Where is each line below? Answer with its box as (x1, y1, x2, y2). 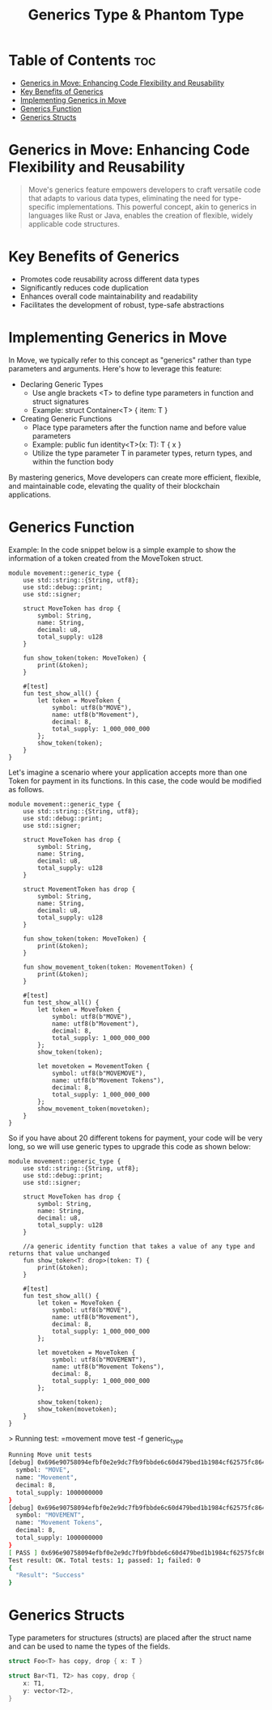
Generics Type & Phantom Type (28, 6, 244, 24)
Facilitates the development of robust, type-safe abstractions (19, 299, 225, 309)
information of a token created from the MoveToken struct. (8, 553, 204, 563)
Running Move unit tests (8, 1451, 92, 1459)
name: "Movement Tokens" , (15, 1519, 104, 1527)
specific (28, 202, 55, 211)
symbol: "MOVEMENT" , (15, 1511, 85, 1519)
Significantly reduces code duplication (19, 282, 149, 292)
